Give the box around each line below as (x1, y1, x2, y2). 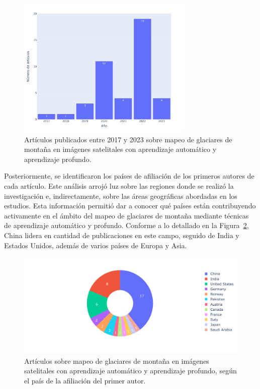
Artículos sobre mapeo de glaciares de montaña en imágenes (24, 355, 209, 366)
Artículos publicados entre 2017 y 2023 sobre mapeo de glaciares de (24, 134, 232, 144)
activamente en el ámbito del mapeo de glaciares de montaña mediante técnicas (4, 210, 249, 220)
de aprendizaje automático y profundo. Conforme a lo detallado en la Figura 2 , (4, 220, 249, 231)
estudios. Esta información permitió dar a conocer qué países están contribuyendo (4, 200, 256, 211)
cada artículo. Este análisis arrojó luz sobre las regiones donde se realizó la (4, 180, 234, 191)
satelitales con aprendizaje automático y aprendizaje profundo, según (24, 365, 237, 376)
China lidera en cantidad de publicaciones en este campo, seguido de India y (4, 230, 239, 240)
